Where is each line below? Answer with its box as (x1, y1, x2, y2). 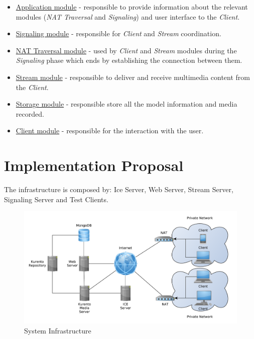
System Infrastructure (24, 325, 91, 335)
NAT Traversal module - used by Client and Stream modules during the (16, 45, 237, 55)
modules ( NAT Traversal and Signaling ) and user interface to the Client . (16, 11, 240, 22)
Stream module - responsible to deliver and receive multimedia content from (16, 71, 250, 82)
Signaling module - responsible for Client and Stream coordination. (16, 28, 221, 39)
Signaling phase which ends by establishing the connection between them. (16, 55, 242, 65)
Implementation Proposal (4, 155, 184, 176)
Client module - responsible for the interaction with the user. (16, 125, 204, 136)
